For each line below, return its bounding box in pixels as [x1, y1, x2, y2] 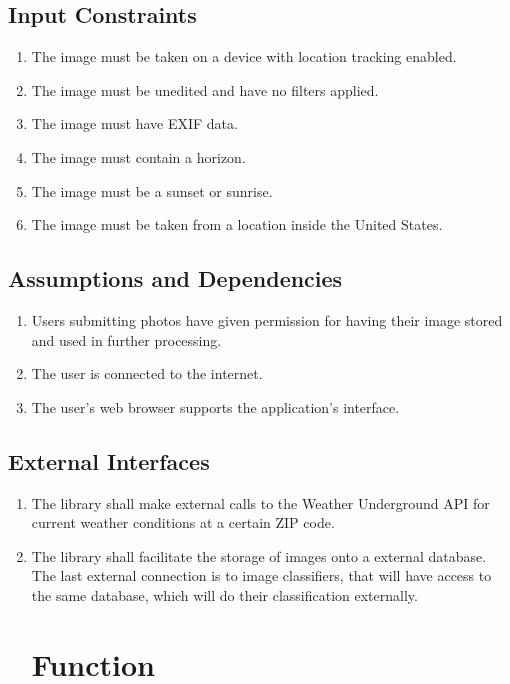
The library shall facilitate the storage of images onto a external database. [31, 545, 487, 566]
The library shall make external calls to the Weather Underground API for [31, 492, 490, 513]
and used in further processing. [31, 329, 222, 350]
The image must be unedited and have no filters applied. [31, 79, 379, 100]
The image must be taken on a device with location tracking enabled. [31, 46, 457, 67]
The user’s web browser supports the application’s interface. [31, 396, 400, 417]
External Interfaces [8, 445, 210, 476]
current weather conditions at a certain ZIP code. [31, 512, 335, 533]
